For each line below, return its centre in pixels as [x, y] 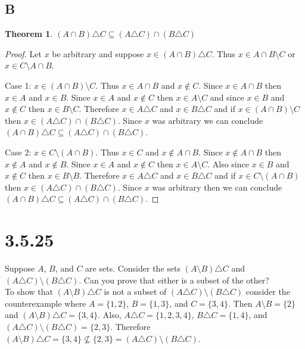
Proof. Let [23, 53]
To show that [29, 292]
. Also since [228, 163]
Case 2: [18, 152]
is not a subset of [135, 292]
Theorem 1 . [29, 34]
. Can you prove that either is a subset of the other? [174, 280]
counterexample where [46, 303]
